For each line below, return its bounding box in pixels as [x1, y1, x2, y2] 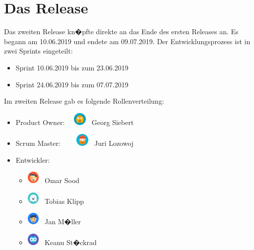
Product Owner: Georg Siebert [15, 117, 134, 127]
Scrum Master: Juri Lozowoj [15, 138, 134, 148]
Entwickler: [15, 154, 50, 165]
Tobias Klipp [45, 195, 84, 206]
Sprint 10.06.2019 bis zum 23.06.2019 [15, 62, 128, 72]
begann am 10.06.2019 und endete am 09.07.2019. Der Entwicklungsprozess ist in [4, 36, 251, 46]
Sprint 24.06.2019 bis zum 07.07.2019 [15, 79, 128, 89]
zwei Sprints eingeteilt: [4, 46, 73, 56]
